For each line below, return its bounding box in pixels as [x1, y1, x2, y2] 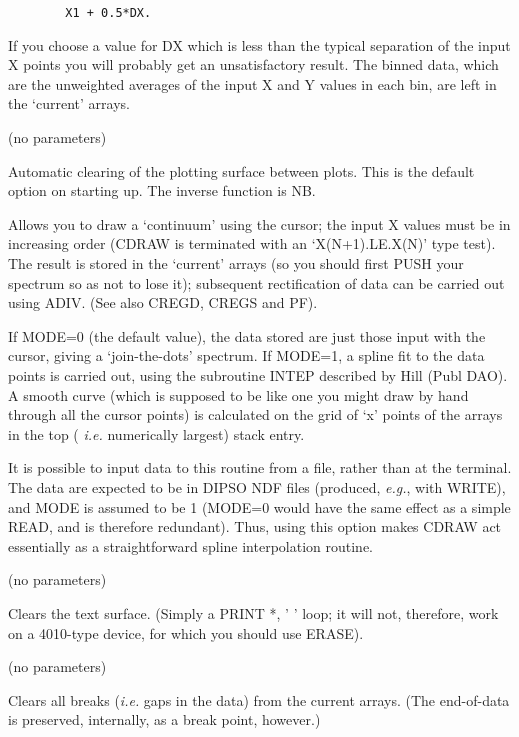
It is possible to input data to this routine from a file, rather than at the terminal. [8, 457, 512, 478]
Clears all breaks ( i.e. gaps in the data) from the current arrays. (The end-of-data [8, 689, 510, 710]
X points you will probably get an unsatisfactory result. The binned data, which [8, 54, 499, 75]
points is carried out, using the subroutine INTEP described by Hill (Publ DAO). [8, 364, 508, 385]
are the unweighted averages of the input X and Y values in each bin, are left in [8, 73, 497, 94]
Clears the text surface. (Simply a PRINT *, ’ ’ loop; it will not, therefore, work [8, 602, 499, 623]
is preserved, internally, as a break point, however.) [8, 709, 321, 730]
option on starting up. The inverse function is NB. [8, 180, 316, 201]
